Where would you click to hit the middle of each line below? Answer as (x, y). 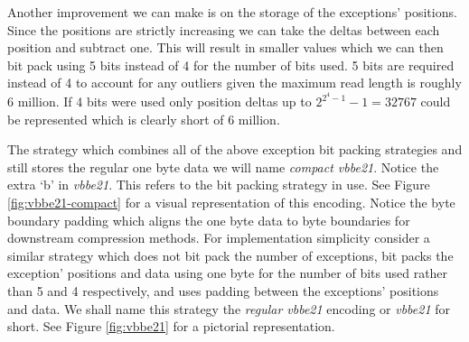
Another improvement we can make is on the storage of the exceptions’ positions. (232, 12)
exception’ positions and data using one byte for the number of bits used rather (228, 273)
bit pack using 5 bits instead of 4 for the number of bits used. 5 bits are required (231, 65)
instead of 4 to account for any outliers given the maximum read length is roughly (234, 83)
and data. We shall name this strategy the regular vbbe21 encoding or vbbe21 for (229, 308)
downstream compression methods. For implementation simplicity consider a (219, 238)
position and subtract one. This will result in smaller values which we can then (225, 47)
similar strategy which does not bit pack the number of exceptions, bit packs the (230, 255)
